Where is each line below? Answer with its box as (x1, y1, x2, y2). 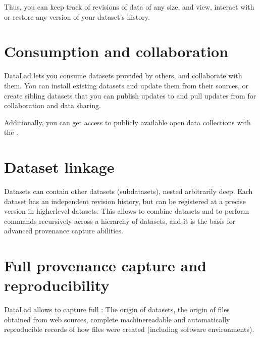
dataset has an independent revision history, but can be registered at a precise (4, 196, 246, 206)
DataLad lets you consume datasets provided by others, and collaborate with (4, 70, 242, 81)
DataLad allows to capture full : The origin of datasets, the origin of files (4, 304, 230, 315)
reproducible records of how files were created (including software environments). (4, 324, 254, 334)
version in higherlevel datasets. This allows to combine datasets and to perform (4, 206, 249, 216)
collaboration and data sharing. (4, 100, 101, 111)
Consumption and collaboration (4, 41, 229, 62)
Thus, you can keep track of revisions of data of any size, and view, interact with (4, 2, 254, 12)
